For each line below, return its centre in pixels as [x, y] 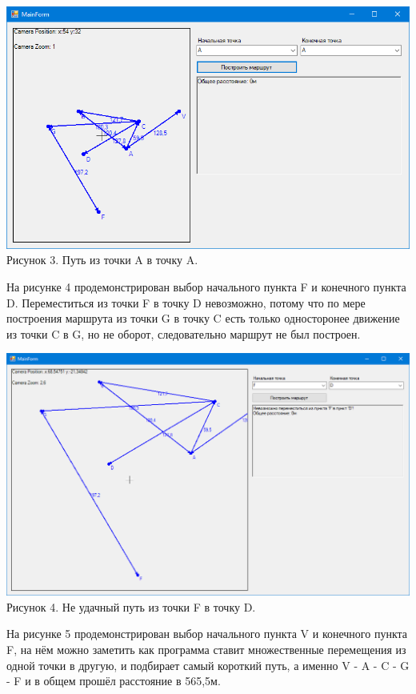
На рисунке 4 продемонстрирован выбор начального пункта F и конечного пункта [206, 287]
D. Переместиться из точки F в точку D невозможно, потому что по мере [186, 302]
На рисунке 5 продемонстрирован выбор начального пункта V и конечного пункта [207, 634]
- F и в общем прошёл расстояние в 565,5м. [114, 681]
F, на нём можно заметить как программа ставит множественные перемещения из [206, 649]
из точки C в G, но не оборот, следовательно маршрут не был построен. [184, 333]
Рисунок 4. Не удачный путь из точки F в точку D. [131, 606]
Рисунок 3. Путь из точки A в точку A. [102, 260]
